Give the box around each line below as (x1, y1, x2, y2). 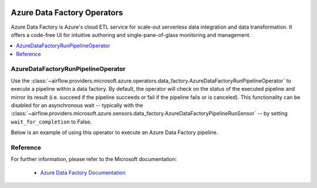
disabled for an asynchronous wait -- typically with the (11, 102, 143, 108)
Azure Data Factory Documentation (40, 169, 126, 176)
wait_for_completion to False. (11, 118, 92, 125)
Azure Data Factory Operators (11, 8, 123, 18)
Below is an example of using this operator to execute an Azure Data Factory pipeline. (11, 129, 218, 136)
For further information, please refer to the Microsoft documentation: (11, 156, 177, 163)
